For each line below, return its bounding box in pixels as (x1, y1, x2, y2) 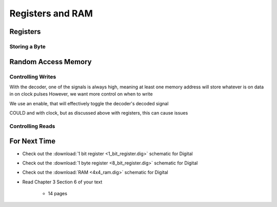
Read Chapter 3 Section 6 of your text (22, 179, 103, 185)
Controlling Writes (9, 73, 56, 80)
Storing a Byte (9, 43, 46, 50)
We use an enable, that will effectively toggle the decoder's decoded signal (9, 100, 169, 106)
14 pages (48, 191, 68, 197)
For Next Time (9, 137, 56, 146)
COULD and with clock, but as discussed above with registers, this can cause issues (9, 110, 188, 116)
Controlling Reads (9, 122, 55, 129)
